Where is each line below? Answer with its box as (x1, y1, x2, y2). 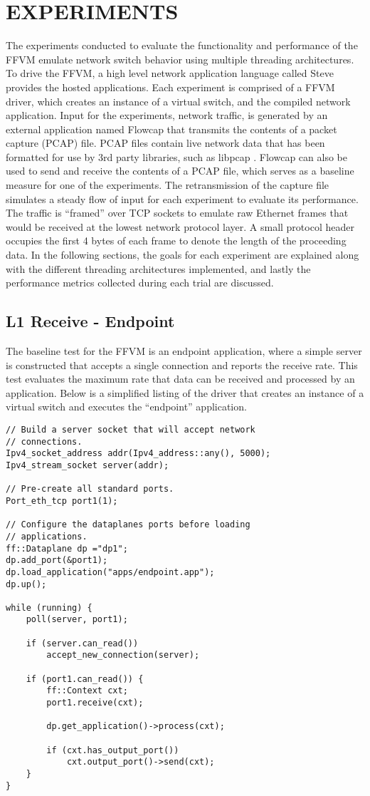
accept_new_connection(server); (46, 650, 200, 661)
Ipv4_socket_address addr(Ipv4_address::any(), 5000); (6, 448, 271, 459)
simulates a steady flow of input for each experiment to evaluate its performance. (6, 191, 359, 206)
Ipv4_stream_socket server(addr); (6, 460, 169, 470)
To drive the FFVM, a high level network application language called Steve (6, 66, 334, 81)
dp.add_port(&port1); (6, 555, 108, 566)
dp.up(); (6, 579, 47, 589)
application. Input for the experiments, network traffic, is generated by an (6, 108, 328, 123)
